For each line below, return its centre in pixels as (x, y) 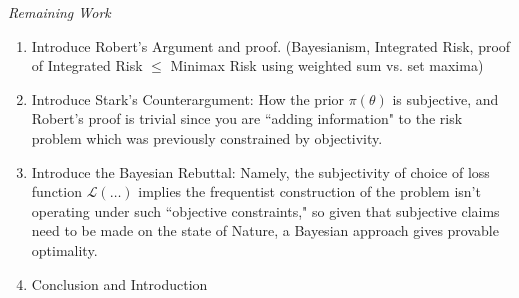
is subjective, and (445, 98)
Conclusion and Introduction (119, 283)
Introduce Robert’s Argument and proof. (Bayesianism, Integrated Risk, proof (271, 45)
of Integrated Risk (87, 65)
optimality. (64, 249)
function (56, 191)
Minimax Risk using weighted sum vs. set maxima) (327, 65)
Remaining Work (59, 12)
